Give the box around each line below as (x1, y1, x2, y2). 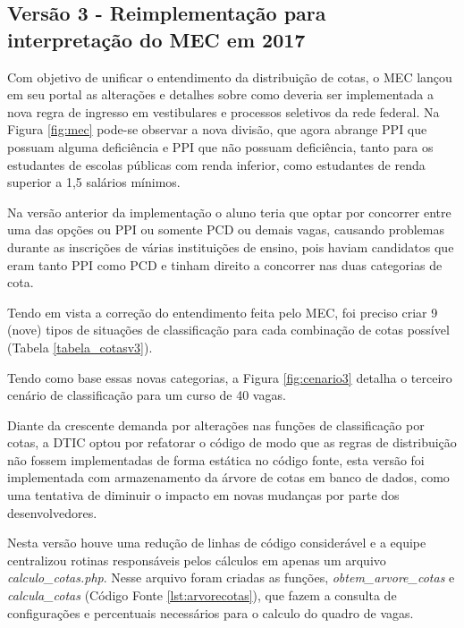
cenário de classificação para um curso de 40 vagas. (7, 386, 286, 404)
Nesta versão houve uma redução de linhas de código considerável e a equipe (7, 533, 426, 552)
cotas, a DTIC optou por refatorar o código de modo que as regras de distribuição (7, 433, 457, 452)
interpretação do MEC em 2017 (7, 25, 306, 53)
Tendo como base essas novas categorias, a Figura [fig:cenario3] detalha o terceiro (7, 368, 452, 386)
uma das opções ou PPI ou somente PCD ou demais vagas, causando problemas (7, 220, 444, 239)
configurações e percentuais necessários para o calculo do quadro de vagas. (7, 603, 414, 622)
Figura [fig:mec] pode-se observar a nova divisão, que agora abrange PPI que (7, 120, 427, 139)
